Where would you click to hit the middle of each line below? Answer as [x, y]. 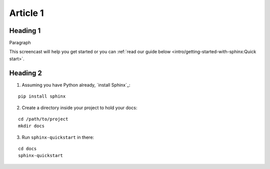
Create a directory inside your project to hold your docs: [79, 108]
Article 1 [27, 13]
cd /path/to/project [43, 119]
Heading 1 [25, 31]
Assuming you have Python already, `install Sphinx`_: [76, 85]
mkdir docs [31, 126]
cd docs [27, 149]
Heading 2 [26, 73]
